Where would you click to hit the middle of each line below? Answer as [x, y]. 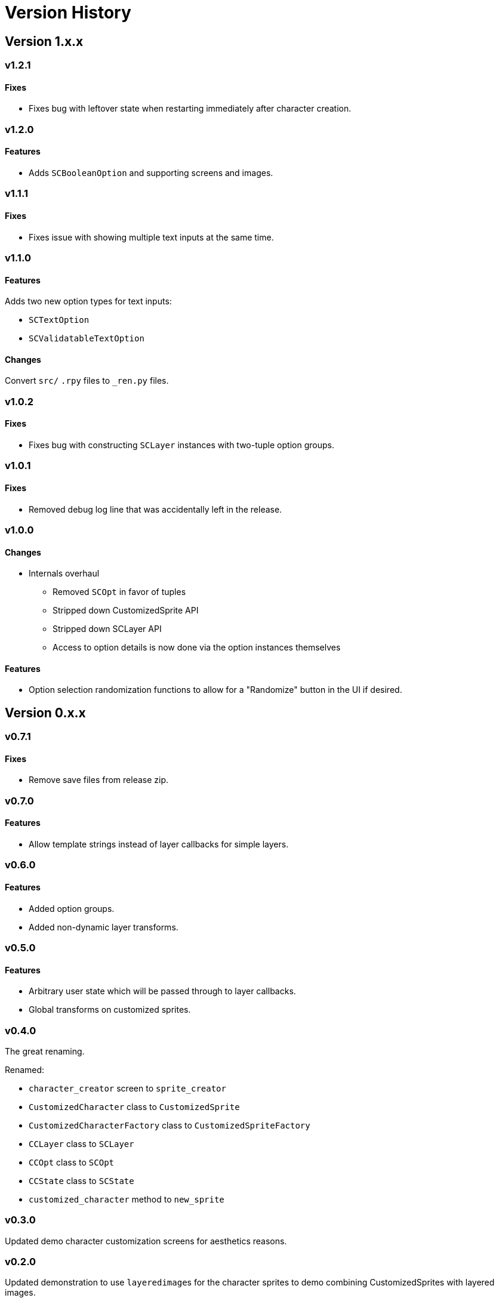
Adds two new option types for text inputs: [88, 301]
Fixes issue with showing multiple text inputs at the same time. [151, 237]
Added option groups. [72, 908]
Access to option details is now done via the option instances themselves [197, 648]
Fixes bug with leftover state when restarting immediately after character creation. [190, 109]
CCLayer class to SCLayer [81, 1143]
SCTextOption [59, 320]
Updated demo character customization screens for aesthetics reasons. [146, 1241]
